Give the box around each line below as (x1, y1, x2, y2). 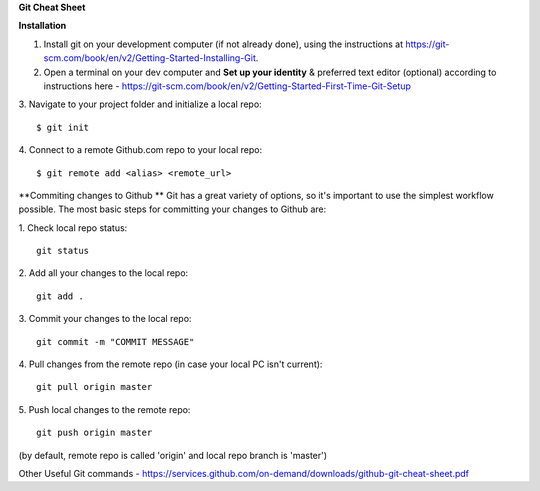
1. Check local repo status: (18, 221, 128, 234)
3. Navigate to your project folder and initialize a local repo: (18, 98, 262, 110)
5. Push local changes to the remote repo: (18, 403, 191, 415)
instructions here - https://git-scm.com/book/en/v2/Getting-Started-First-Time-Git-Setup (43, 80, 412, 92)
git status (36, 245, 90, 257)
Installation (18, 20, 67, 32)
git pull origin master (36, 381, 153, 393)
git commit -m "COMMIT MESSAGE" (36, 336, 195, 347)
